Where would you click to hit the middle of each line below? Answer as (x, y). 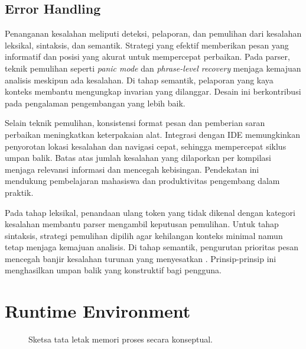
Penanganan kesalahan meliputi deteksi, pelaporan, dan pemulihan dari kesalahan (153, 33)
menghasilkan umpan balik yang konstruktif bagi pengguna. (113, 270)
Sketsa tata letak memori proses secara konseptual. (121, 339)
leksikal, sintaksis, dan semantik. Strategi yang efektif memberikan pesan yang (147, 45)
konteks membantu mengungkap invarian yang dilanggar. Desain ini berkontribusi (153, 91)
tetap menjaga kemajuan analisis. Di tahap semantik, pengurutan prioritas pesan (152, 247)
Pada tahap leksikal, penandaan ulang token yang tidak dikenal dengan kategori (150, 212)
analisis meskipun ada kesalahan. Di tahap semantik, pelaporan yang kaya (139, 80)
